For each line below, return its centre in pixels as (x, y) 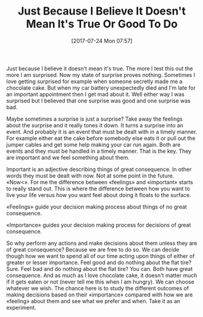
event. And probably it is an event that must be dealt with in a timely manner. (102, 132)
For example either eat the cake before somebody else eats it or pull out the (101, 138)
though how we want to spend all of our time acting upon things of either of (101, 256)
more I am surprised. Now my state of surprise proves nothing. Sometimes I (101, 75)
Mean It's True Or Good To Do (102, 24)
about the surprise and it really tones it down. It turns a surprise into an (95, 125)
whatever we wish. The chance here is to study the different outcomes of (98, 288)
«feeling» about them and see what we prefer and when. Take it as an (93, 301)
